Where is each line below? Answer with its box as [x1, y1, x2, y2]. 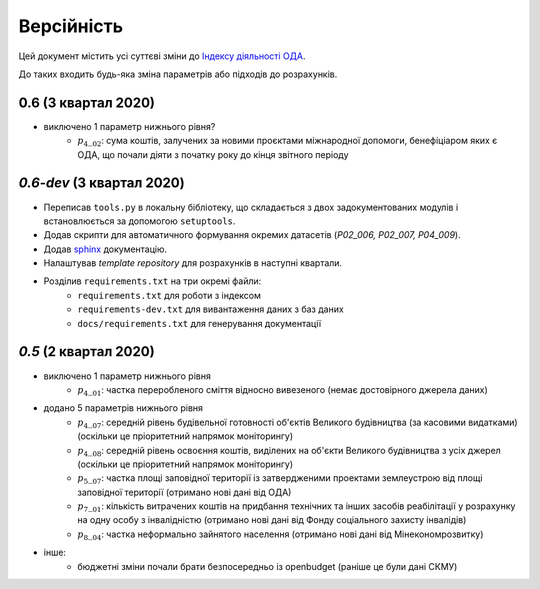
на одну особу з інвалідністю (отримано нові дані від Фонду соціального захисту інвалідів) [77, 514, 467, 526]
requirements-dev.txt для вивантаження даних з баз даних [77, 303, 344, 315]
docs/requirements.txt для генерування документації [77, 317, 322, 329]
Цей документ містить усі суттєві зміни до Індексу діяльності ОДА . [18, 50, 306, 62]
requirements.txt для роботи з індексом [77, 289, 262, 301]
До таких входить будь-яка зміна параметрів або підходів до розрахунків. [18, 68, 338, 80]
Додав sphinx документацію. [43, 243, 168, 255]
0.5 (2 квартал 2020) [18, 343, 155, 360]
